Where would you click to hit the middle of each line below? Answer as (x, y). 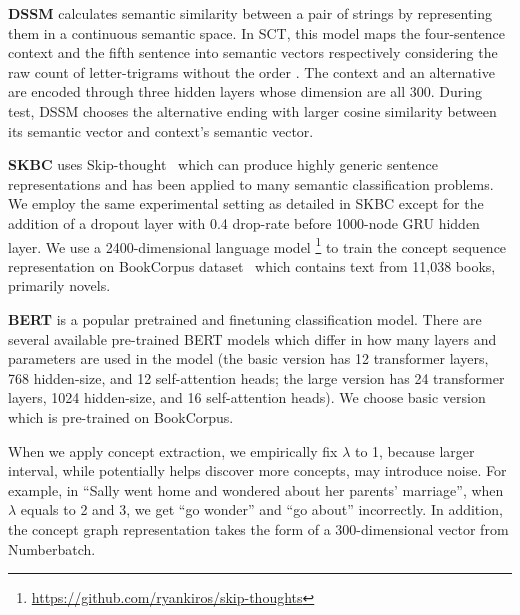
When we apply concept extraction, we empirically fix (173, 450)
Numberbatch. (52, 548)
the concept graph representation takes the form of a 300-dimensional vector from (258, 528)
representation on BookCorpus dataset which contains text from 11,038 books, (252, 265)
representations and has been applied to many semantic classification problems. (251, 183)
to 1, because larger (414, 450)
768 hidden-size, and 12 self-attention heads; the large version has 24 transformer (256, 377)
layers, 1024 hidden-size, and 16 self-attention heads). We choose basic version (247, 397)
